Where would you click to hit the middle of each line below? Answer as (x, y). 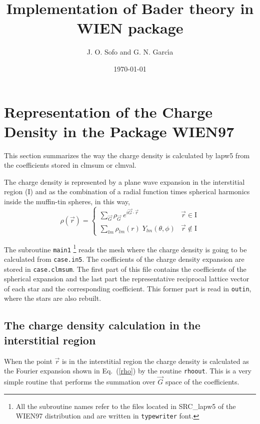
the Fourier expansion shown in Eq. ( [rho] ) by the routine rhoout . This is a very (128, 371)
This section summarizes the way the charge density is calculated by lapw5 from (127, 155)
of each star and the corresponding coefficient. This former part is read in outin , (128, 288)
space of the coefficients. (202, 382)
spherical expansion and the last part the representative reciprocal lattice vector (127, 279)
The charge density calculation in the (102, 325)
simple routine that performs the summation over (80, 382)
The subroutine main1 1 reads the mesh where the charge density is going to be (125, 248)
